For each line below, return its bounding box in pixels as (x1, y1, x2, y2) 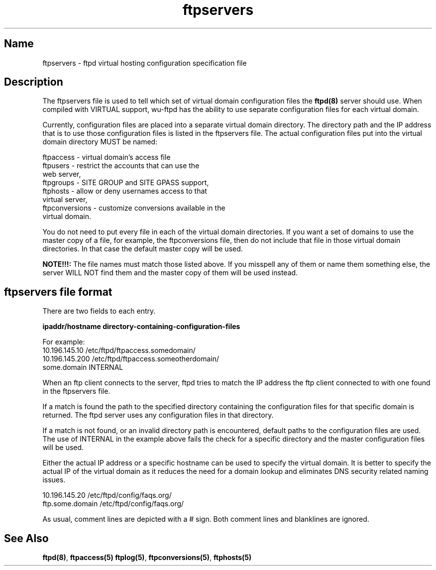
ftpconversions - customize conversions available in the (42, 204, 225, 213)
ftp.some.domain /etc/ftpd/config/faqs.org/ (42, 499, 184, 508)
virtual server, (42, 195, 88, 204)
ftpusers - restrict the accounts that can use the (42, 161, 200, 170)
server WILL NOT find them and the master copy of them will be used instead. (42, 268, 298, 277)
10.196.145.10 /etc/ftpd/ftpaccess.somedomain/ (42, 346, 196, 355)
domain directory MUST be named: (42, 137, 158, 146)
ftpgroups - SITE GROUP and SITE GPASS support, (42, 178, 209, 187)
